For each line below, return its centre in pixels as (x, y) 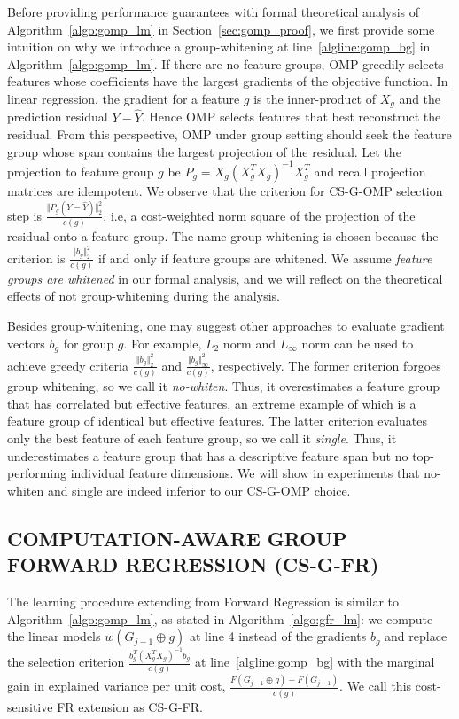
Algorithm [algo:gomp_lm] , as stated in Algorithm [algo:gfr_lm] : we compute (220, 618)
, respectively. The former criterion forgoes (326, 365)
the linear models (54, 636)
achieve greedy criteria (68, 365)
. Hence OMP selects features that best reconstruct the (291, 117)
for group (89, 343)
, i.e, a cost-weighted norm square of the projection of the (259, 215)
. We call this (376, 686)
